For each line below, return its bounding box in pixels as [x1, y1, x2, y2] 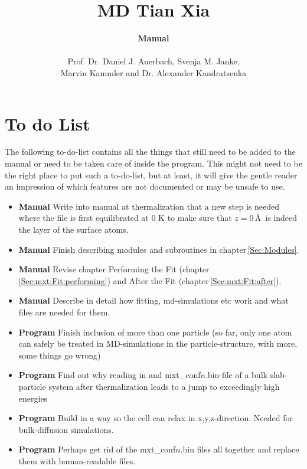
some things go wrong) [18, 349, 101, 361]
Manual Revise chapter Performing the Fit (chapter [18, 263, 210, 275]
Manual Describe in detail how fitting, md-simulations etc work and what [18, 294, 289, 307]
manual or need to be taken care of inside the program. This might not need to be [5, 157, 302, 170]
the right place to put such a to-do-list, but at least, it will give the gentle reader [5, 168, 298, 181]
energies [18, 392, 48, 404]
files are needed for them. [18, 305, 110, 318]
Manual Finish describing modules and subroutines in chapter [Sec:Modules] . [18, 243, 299, 255]
